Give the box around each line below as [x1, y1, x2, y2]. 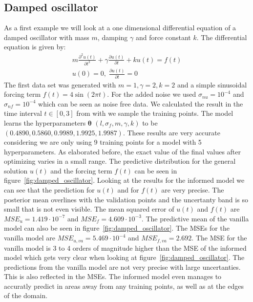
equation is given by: [4, 42, 66, 52]
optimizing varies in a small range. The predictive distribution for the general [4, 156, 236, 166]
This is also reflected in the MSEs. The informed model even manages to [4, 271, 222, 281]
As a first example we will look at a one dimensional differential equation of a [4, 22, 236, 33]
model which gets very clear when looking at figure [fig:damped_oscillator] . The [4, 252, 245, 262]
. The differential [196, 32, 247, 42]
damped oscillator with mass [4, 32, 89, 42]
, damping [97, 32, 128, 42]
